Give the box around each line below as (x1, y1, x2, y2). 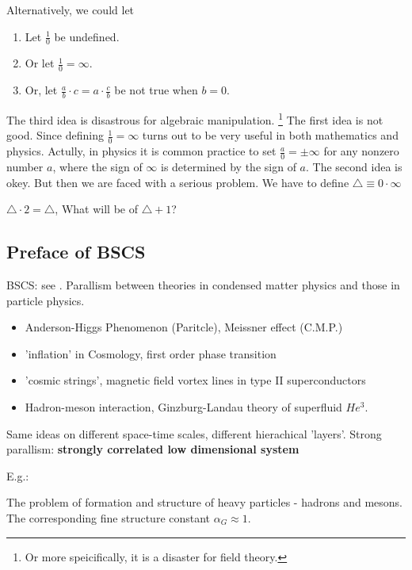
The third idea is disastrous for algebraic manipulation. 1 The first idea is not (6, 109, 383, 128)
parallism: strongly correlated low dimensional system (6, 441, 299, 457)
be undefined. (54, 28, 120, 44)
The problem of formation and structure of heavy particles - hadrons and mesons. (6, 494, 402, 511)
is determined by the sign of (161, 158, 296, 174)
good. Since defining (6, 127, 104, 143)
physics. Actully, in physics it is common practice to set (6, 143, 277, 159)
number (6, 158, 44, 174)
